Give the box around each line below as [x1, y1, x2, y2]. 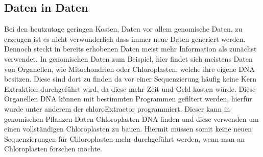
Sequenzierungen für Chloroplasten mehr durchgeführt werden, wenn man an [4, 133, 245, 144]
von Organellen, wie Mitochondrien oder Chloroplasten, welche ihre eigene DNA [4, 63, 255, 74]
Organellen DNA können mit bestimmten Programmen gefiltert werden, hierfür [4, 93, 252, 104]
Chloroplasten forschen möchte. [4, 143, 102, 154]
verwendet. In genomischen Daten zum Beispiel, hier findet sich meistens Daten [4, 53, 253, 64]
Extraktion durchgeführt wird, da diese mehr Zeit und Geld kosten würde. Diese [4, 83, 256, 94]
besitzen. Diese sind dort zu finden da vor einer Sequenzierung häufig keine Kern [4, 73, 257, 84]
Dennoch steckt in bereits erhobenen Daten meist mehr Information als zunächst [4, 43, 257, 54]
